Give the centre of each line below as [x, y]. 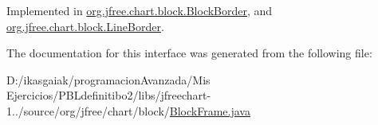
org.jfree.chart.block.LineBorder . [85, 26]
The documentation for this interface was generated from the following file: [189, 53]
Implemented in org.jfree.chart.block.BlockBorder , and [140, 10]
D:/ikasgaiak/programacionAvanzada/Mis [108, 79]
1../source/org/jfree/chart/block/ [88, 110]
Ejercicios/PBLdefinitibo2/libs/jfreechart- [109, 95]
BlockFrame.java [210, 110]
